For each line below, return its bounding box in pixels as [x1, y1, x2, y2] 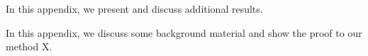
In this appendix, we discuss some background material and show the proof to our [6, 25, 362, 40]
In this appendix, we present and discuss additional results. [6, 1, 263, 16]
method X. [6, 39, 52, 54]
